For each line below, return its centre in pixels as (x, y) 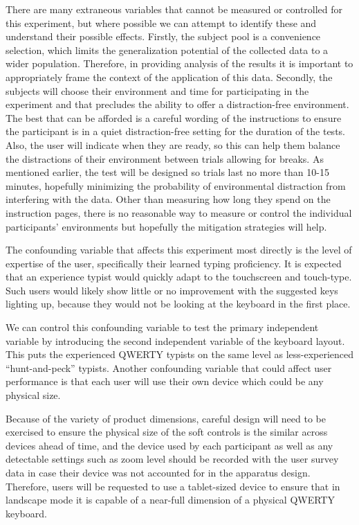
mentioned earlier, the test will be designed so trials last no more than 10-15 (167, 172)
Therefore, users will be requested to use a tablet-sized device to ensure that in (173, 486)
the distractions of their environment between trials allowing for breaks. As (165, 158)
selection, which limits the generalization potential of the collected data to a (167, 50)
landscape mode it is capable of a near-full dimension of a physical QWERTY (170, 500)
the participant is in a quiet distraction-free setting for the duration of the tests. (175, 131)
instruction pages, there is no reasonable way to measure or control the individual (179, 212)
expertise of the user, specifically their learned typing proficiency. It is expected (174, 263)
